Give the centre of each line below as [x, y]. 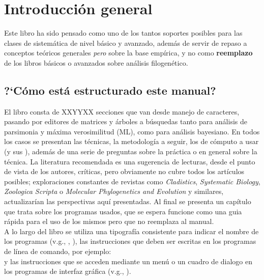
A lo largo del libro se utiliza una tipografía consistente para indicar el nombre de [131, 231]
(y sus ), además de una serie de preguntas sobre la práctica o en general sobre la [131, 151]
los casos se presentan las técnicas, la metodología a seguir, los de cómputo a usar [131, 141]
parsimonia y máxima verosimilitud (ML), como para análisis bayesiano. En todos [132, 131]
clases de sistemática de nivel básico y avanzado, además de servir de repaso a [126, 43]
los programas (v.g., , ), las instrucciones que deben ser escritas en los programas [130, 241]
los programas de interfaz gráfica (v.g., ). [68, 271]
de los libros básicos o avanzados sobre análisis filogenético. [96, 62]
